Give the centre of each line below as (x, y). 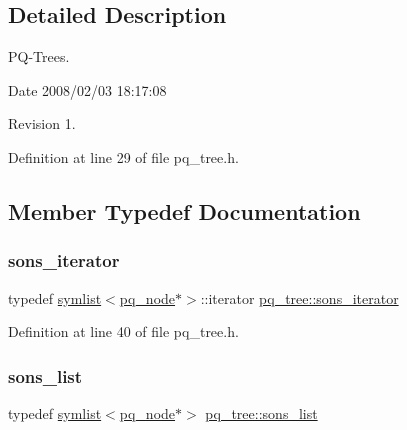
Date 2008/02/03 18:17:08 (87, 89)
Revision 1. (42, 123)
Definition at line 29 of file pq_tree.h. (123, 156)
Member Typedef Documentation (184, 210)
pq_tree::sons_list (261, 412)
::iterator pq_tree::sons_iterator (299, 297)
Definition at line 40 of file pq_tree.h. (123, 331)
